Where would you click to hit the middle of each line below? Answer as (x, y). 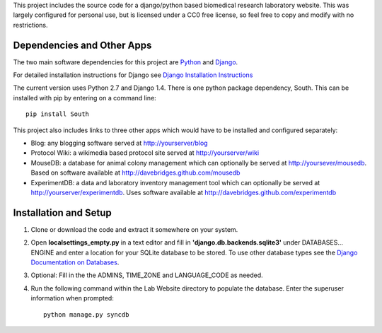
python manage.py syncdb (86, 314)
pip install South (58, 114)
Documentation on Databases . (75, 262)
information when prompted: (73, 298)
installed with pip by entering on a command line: (85, 98)
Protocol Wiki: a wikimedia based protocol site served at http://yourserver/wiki (145, 153)
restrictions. (31, 25)
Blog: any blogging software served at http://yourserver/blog (119, 143)
